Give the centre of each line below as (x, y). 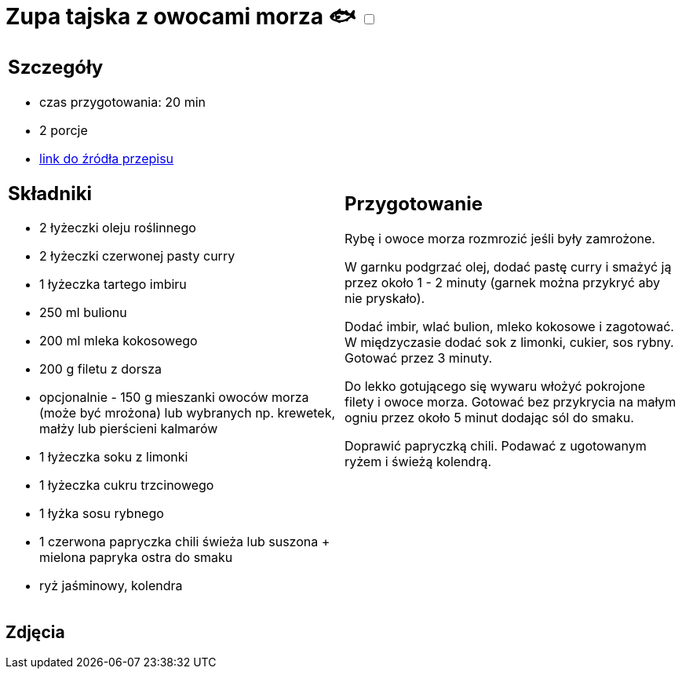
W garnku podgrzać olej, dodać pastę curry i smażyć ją (508, 267)
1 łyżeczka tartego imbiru (113, 285)
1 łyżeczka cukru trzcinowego (127, 485)
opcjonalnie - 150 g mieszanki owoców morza (174, 398)
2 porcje (64, 130)
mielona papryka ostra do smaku (136, 558)
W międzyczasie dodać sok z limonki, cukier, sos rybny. (509, 343)
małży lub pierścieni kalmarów (129, 429)
